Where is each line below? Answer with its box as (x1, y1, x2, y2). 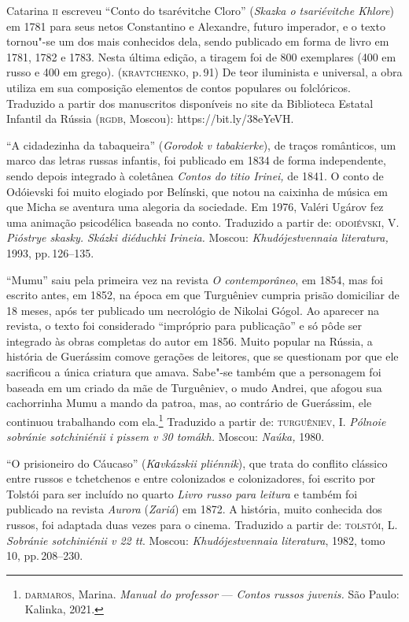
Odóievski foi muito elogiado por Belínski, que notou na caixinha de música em (6, 183, 389, 199)
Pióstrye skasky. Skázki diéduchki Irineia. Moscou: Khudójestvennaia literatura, (6, 229, 389, 246)
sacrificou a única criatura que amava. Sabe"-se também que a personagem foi (6, 364, 381, 380)
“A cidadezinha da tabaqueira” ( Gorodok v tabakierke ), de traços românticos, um (6, 136, 396, 153)
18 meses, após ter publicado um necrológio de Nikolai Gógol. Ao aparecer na (6, 302, 380, 318)
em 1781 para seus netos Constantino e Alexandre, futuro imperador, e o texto (6, 17, 385, 34)
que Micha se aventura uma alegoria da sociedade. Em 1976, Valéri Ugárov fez (6, 198, 384, 215)
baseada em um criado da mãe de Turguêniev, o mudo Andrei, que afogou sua (6, 379, 382, 395)
